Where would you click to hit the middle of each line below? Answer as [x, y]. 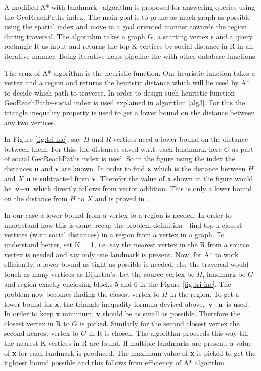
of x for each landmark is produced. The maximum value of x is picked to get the [130, 353]
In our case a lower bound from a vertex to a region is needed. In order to [118, 215]
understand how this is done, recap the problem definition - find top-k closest [123, 224]
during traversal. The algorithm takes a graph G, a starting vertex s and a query [128, 36]
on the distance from [36, 198]
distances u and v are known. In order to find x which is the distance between [125, 168]
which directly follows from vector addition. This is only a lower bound [143, 188]
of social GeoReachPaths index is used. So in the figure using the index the [120, 159]
